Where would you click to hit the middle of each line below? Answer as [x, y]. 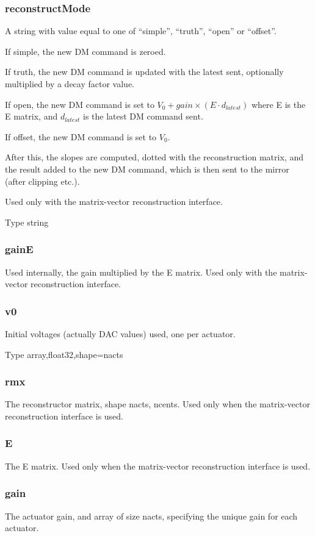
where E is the [278, 104]
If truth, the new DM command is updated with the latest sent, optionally [144, 72]
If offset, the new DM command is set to [81, 136]
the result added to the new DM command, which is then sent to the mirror [147, 169]
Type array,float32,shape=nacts [64, 354]
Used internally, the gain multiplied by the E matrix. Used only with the [141, 272]
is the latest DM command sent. [143, 116]
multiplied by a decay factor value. [70, 84]
